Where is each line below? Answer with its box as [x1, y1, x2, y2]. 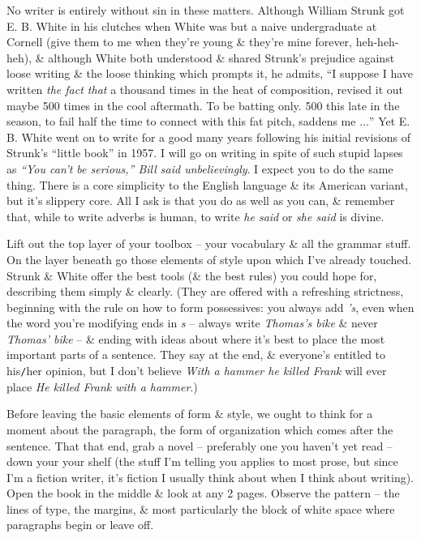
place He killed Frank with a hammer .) [6, 378, 198, 395]
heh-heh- [355, 33, 399, 50]
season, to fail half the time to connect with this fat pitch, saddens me [6, 113, 356, 130]
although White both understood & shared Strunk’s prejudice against [48, 49, 395, 66]
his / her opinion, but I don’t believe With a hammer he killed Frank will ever [6, 362, 387, 379]
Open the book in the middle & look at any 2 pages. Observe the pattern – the [6, 485, 400, 502]
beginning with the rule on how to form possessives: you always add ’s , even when [6, 298, 415, 315]
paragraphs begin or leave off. [6, 516, 154, 533]
